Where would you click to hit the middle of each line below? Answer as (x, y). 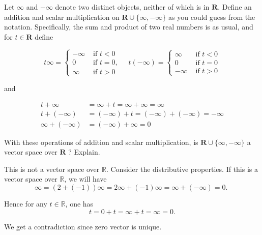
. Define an (235, 7)
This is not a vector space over (52, 169)
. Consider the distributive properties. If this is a (182, 169)
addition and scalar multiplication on (62, 17)
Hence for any (26, 204)
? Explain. (84, 152)
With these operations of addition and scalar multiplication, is (101, 142)
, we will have (85, 179)
